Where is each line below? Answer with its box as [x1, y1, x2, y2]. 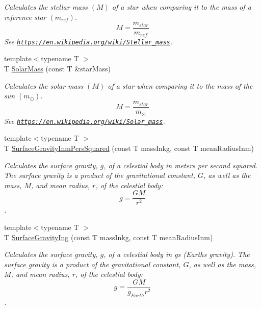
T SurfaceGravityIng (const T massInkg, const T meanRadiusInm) [4, 231, 213, 242]
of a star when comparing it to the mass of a [112, 2, 251, 12]
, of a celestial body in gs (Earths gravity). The [103, 249, 250, 260]
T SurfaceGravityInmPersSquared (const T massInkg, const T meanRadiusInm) [4, 142, 254, 153]
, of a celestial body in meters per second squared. [103, 160, 258, 170]
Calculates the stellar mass [4, 2, 88, 12]
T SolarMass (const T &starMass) [4, 63, 111, 73]
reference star [4, 11, 46, 22]
